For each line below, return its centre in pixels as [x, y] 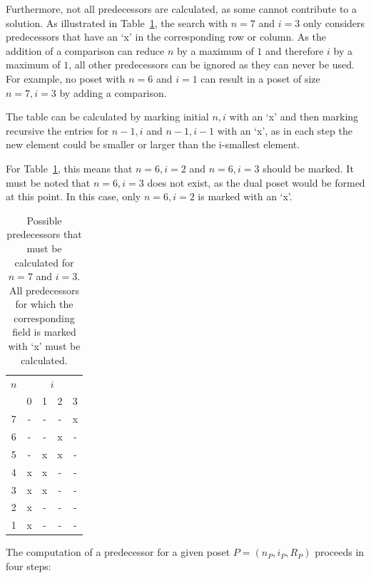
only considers [334, 22]
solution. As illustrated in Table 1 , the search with [117, 22]
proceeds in [340, 552]
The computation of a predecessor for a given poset [118, 552]
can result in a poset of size [260, 78]
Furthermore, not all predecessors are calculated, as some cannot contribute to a [181, 9]
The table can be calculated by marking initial [107, 117]
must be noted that [48, 182]
